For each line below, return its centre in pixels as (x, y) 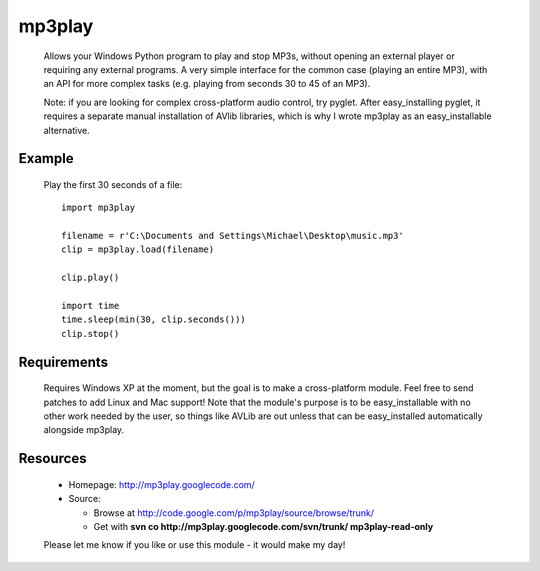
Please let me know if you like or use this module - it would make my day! (194, 545)
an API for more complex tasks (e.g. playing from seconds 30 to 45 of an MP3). (207, 84)
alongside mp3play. (84, 430)
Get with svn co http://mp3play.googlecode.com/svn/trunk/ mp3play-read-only (263, 526)
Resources (52, 458)
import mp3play (98, 208)
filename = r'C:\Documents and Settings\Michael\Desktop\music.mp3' (232, 236)
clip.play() (90, 278)
